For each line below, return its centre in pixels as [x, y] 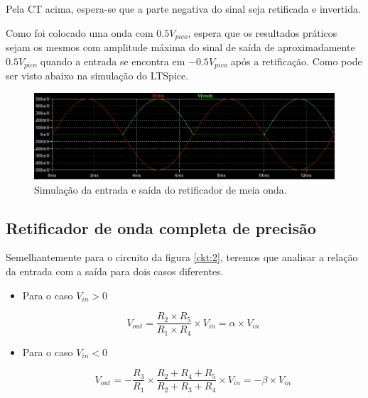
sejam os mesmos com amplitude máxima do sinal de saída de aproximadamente [180, 47]
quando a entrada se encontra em [113, 61]
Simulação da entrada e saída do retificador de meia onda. [161, 189]
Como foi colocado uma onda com [80, 32]
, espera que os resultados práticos [263, 32]
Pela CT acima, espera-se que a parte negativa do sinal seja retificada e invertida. [183, 9]
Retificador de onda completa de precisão [161, 227]
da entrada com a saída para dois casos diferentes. [115, 271]
